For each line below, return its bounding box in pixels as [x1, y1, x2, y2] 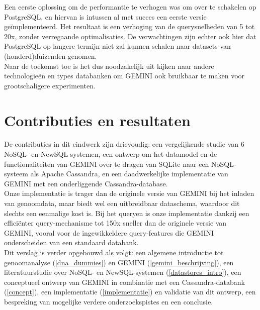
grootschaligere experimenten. [4, 80, 96, 90]
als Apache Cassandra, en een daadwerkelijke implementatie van [30, 168, 228, 179]
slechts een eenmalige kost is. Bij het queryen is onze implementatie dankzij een [4, 208, 249, 218]
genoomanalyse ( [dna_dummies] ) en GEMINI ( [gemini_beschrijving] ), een [4, 257, 234, 267]
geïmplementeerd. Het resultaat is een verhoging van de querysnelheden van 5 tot [4, 21, 255, 32]
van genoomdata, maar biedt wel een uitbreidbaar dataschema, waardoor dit [4, 198, 240, 209]
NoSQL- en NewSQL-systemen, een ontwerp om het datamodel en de [4, 149, 217, 159]
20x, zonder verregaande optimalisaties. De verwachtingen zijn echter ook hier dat [4, 31, 256, 41]
